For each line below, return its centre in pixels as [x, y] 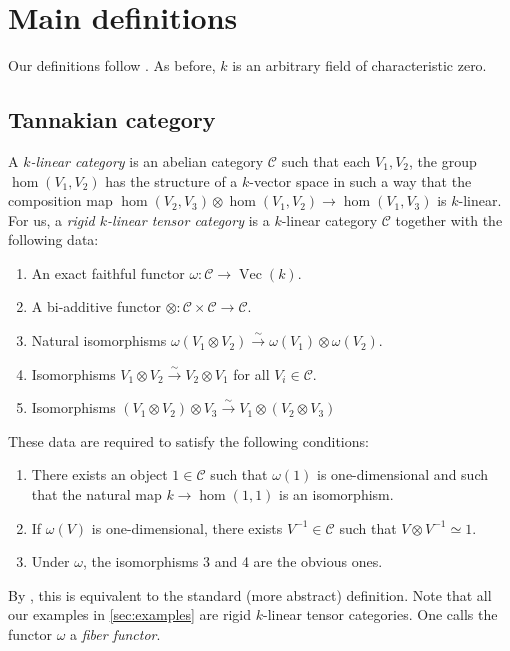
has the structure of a [171, 180]
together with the [449, 219]
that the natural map [96, 494]
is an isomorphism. [336, 494]
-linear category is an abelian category [147, 160]
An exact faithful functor [108, 272]
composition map [60, 200]
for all [251, 373]
